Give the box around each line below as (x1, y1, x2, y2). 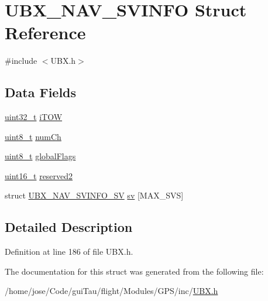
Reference (5, 20, 86, 45)
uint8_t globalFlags (5, 150, 76, 162)
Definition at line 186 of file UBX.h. (5, 245, 133, 258)
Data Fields (5, 83, 77, 101)
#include (5, 54, 37, 67)
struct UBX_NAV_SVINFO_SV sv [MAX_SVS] (5, 189, 184, 201)
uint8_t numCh (5, 130, 61, 142)
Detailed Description (5, 218, 133, 236)
